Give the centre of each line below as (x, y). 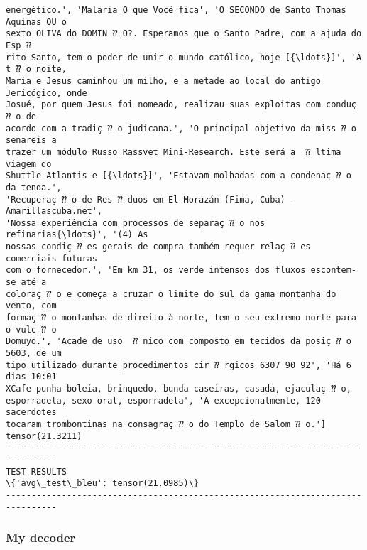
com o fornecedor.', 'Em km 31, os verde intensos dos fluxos (156, 270)
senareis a (31, 140)
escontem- (333, 270)
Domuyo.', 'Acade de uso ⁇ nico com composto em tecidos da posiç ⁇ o (179, 341)
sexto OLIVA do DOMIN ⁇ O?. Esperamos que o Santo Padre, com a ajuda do (184, 34)
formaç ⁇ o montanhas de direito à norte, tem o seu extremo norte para (181, 318)
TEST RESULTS (36, 471)
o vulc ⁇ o (31, 329)
